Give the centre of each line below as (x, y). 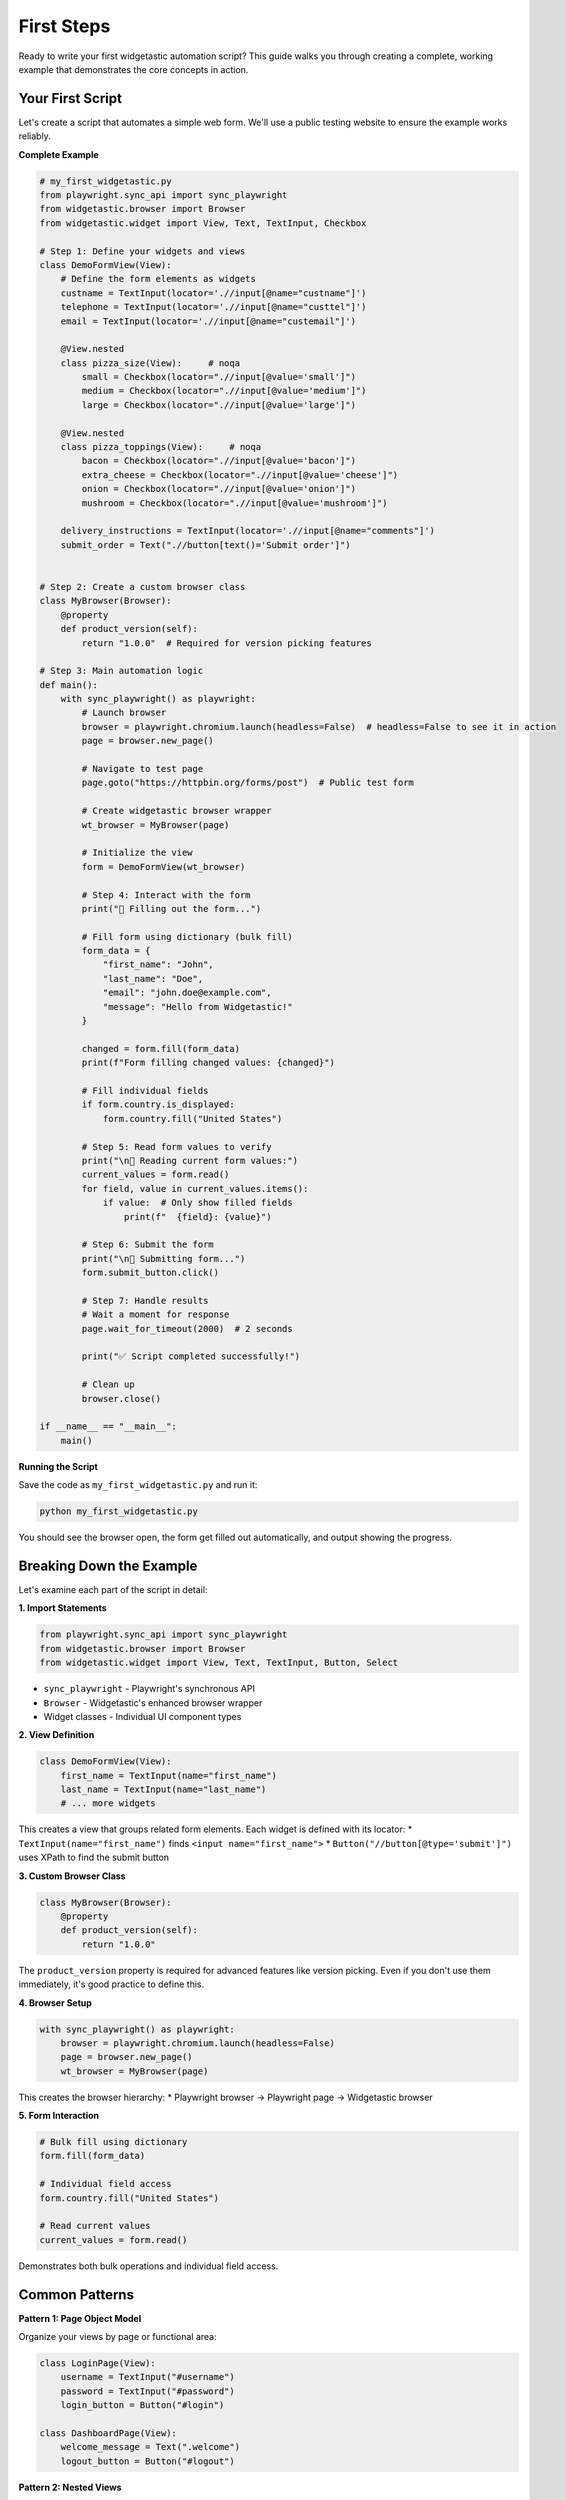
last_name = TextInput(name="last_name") (163, 1789)
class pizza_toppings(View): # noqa (161, 447)
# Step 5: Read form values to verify (176, 1146)
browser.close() (121, 1398)
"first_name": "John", (158, 964)
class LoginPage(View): (98, 2363)
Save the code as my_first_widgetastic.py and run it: (138, 1485)
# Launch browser (124, 713)
